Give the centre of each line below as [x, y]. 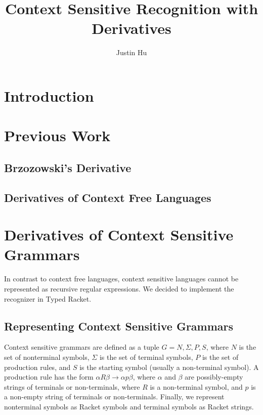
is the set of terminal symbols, [146, 357]
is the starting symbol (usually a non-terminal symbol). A [169, 367]
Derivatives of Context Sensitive [119, 235]
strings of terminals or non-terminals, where [72, 386]
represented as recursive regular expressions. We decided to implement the [119, 288]
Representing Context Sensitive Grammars [119, 326]
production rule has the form [49, 377]
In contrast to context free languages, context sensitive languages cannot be [121, 279]
